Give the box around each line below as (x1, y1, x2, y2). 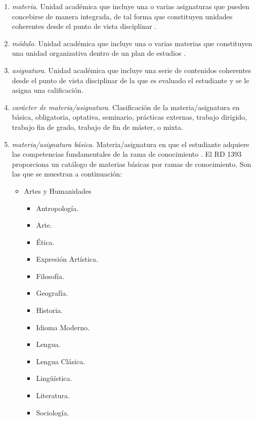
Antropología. (36, 202, 79, 213)
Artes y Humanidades (24, 185, 92, 196)
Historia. (36, 305, 63, 315)
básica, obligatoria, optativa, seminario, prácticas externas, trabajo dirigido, (12, 112, 247, 122)
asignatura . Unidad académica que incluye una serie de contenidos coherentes (12, 64, 251, 75)
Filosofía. (36, 270, 64, 281)
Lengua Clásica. (36, 356, 86, 366)
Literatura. (36, 390, 70, 401)
